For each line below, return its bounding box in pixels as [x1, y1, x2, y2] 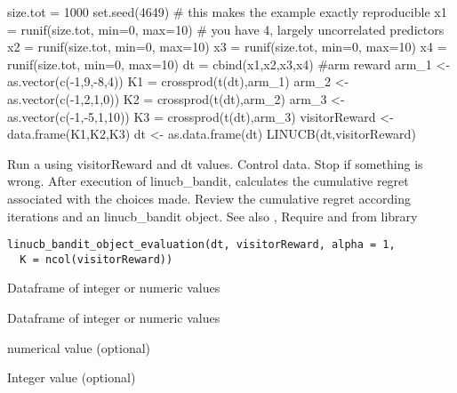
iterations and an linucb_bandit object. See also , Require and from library [7, 206, 418, 225]
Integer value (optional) [7, 368, 136, 387]
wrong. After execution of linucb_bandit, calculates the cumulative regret [7, 172, 409, 190]
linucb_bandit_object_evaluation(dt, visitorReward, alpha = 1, [7, 238, 396, 252]
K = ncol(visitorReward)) [20, 253, 173, 266]
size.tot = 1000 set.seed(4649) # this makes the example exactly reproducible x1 [7, 3, 447, 20]
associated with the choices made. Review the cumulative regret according [7, 188, 411, 207]
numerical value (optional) [7, 338, 151, 357]
